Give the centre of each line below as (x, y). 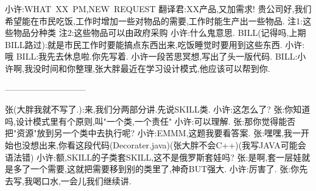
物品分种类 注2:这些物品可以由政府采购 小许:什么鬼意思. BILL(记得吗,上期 (160, 33)
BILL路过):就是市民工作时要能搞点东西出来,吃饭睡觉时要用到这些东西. (144, 44)
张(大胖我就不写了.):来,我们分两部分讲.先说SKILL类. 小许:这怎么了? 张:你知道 (158, 109)
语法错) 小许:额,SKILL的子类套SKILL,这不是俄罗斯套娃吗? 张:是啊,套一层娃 (153, 157)
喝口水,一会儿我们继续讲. (82, 180)
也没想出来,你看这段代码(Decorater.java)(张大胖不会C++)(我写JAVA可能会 (160, 144)
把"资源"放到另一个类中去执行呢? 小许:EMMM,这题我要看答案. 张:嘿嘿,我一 (153, 133)
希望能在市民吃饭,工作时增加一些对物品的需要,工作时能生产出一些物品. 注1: (154, 20)
